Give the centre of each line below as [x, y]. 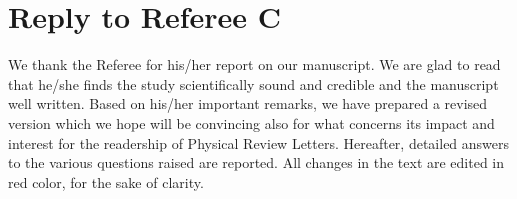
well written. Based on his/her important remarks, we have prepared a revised [248, 103]
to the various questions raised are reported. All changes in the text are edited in [256, 162]
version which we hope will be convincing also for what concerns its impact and [251, 122]
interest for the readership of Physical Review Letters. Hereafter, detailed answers [259, 142]
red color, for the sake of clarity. [106, 181]
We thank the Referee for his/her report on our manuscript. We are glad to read [254, 64]
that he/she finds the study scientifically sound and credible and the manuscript [253, 83]
